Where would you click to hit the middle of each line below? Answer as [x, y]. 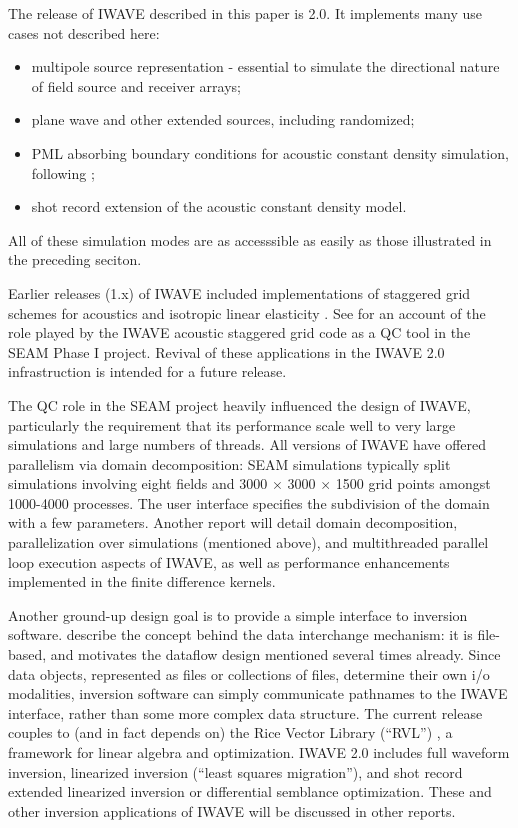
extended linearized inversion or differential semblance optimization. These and [250, 791]
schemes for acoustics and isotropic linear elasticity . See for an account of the [247, 312]
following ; [63, 172]
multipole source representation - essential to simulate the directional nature [265, 66]
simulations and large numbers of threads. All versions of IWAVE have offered [247, 444]
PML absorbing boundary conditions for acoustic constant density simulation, [270, 152]
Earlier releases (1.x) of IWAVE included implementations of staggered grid [239, 292]
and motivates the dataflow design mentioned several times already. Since [275, 654]
